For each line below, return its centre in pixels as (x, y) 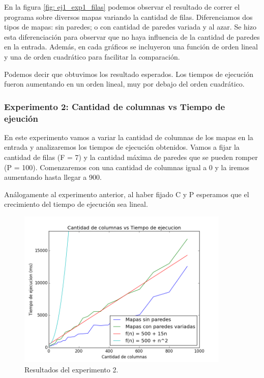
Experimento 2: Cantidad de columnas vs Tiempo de (115, 106)
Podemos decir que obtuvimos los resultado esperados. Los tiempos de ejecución (129, 74)
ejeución (21, 118)
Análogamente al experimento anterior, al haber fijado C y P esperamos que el (127, 194)
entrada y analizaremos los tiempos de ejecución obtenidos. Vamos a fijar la (122, 147)
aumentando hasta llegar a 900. (53, 177)
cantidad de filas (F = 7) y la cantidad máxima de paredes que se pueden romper (131, 157)
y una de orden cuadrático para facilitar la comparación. (92, 56)
